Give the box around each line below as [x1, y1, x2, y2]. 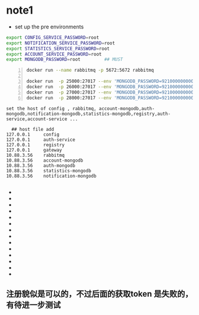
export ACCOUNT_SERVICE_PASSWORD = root [6, 51, 102, 57]
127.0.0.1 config [6, 131, 60, 137]
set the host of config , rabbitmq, [6, 105, 97, 111]
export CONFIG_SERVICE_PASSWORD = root [6, 34, 99, 40]
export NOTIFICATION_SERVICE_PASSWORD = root [6, 40, 115, 46]
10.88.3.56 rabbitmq [6, 152, 65, 158]
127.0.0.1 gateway [6, 147, 62, 153]
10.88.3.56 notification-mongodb [6, 173, 97, 179]
